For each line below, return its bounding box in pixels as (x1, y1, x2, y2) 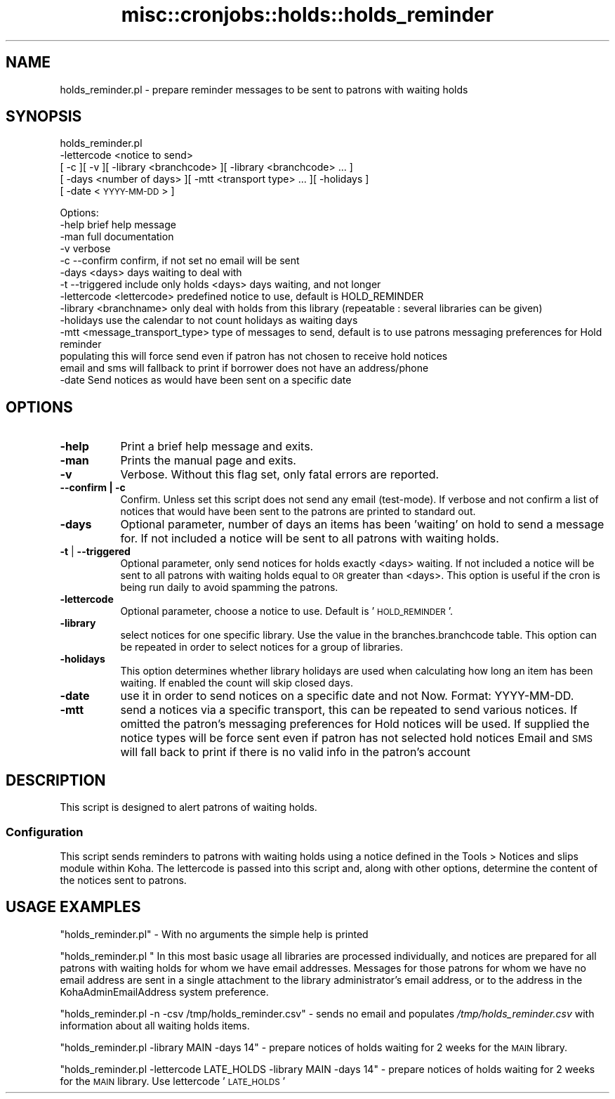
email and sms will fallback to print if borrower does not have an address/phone (60, 362, 429, 375)
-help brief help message (60, 219, 176, 231)
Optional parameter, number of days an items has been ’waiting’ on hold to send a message (120, 517, 604, 532)
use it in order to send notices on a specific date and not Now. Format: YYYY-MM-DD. (120, 689, 574, 703)
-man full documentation (60, 230, 174, 243)
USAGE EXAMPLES (6, 898, 141, 916)
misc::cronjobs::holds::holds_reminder (121, 3, 494, 27)
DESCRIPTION (6, 771, 106, 789)
